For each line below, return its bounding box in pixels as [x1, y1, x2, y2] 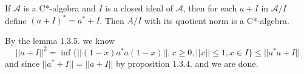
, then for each [183, 2, 237, 14]
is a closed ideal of [105, 2, 174, 14]
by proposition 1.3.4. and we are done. [116, 57, 258, 69]
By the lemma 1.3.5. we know [5, 34, 115, 46]
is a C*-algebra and [23, 2, 96, 14]
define [5, 14, 27, 26]
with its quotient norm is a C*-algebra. [144, 14, 289, 26]
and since [5, 57, 39, 69]
